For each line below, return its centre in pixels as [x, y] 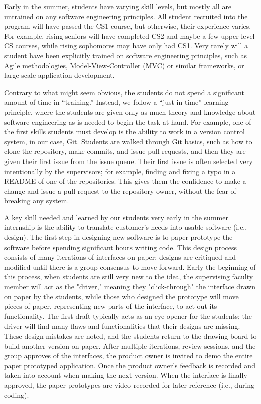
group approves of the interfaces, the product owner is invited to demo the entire [128, 355]
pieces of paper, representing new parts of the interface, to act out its [111, 306]
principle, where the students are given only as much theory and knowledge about [130, 111]
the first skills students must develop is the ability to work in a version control [124, 132]
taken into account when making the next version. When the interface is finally [126, 375]
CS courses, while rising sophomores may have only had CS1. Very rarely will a [126, 46]
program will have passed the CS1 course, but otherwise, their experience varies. [128, 26]
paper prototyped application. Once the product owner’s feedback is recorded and [130, 365]
